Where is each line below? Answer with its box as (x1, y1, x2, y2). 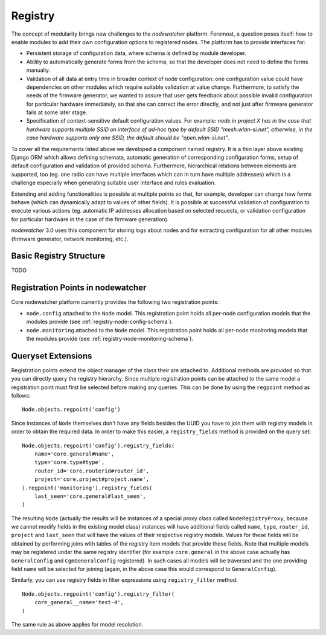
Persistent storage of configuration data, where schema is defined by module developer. (26, 50, 247, 57)
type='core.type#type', (34, 459, 105, 466)
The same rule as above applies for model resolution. (11, 620, 144, 628)
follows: (11, 392, 31, 399)
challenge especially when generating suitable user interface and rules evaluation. (11, 179, 216, 187)
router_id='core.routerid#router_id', (34, 467, 150, 474)
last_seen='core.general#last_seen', (34, 492, 146, 500)
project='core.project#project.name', (34, 476, 150, 483)
